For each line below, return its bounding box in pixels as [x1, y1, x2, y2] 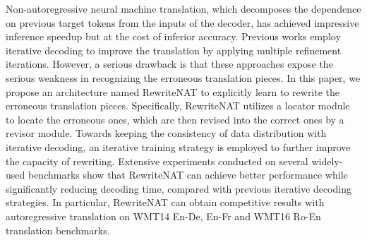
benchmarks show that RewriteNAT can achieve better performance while [28, 167, 348, 182]
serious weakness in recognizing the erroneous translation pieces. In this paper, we [6, 70, 361, 85]
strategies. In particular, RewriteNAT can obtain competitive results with [6, 195, 325, 210]
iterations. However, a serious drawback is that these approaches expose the [6, 56, 333, 71]
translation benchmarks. [6, 222, 110, 237]
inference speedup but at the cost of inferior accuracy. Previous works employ [6, 29, 341, 44]
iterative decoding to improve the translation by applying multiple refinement [6, 42, 342, 57]
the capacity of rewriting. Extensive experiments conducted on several [6, 153, 308, 168]
